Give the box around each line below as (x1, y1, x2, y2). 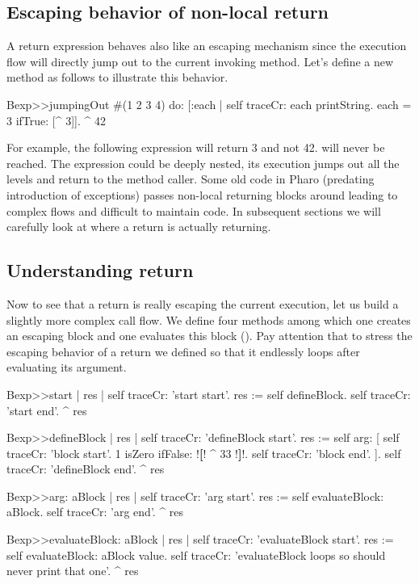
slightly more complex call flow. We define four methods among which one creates (6, 311, 411, 328)
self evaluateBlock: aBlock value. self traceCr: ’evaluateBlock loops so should (6, 546, 386, 563)
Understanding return (6, 258, 194, 283)
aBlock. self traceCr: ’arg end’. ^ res (6, 503, 184, 520)
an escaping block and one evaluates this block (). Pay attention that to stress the (6, 327, 413, 344)
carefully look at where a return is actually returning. (6, 218, 271, 235)
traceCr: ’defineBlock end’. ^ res (6, 460, 165, 477)
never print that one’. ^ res (6, 562, 139, 579)
